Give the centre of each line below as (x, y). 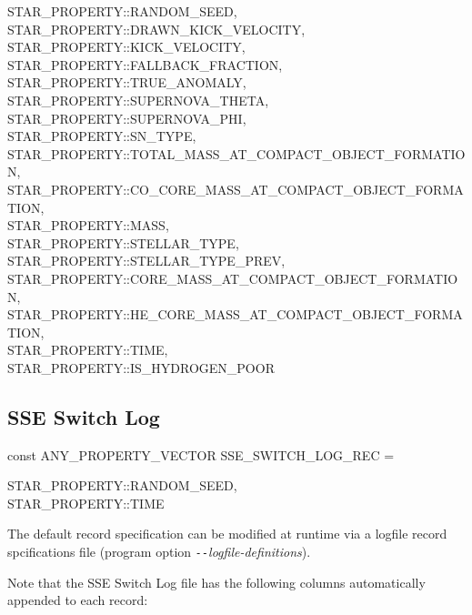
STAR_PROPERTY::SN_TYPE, (102, 136)
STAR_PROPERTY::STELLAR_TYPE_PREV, (146, 261)
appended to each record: (78, 600)
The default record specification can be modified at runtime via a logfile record (227, 534)
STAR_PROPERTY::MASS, (88, 225)
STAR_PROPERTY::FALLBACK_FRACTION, (145, 64)
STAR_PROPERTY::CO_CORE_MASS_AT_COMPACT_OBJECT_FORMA (236, 189)
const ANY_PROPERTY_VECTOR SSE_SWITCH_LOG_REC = (201, 454)
